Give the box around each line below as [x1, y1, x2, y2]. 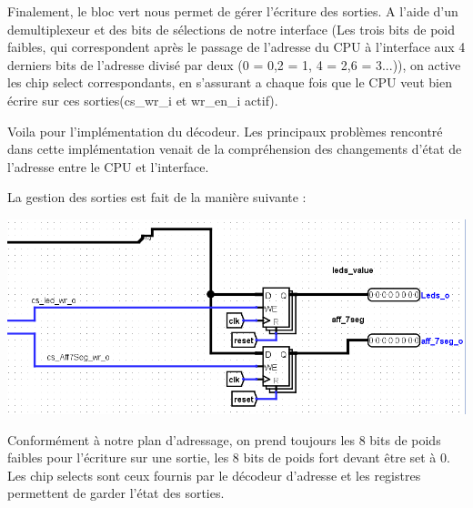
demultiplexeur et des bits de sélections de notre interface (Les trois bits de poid [7, 19, 456, 38]
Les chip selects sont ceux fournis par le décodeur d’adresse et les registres [7, 465, 421, 484]
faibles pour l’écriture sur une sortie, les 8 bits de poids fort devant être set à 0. [7, 448, 450, 467]
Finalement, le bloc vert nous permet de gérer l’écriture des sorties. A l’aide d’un [7, 2, 458, 20]
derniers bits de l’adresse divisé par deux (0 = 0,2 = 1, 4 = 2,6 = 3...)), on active [7, 55, 461, 74]
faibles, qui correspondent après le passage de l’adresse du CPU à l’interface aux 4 [7, 37, 466, 56]
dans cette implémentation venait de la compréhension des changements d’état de [7, 139, 462, 158]
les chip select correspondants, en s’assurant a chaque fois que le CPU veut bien [7, 73, 452, 92]
